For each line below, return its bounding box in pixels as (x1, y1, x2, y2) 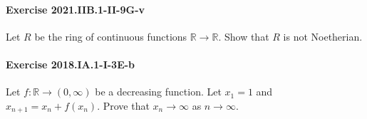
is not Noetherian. (283, 29, 363, 43)
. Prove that (97, 98, 150, 113)
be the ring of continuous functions (34, 29, 187, 43)
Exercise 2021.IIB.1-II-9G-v (6, 1, 145, 16)
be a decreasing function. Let (95, 84, 222, 99)
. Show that (218, 29, 269, 43)
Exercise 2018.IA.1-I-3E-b (6, 56, 135, 71)
